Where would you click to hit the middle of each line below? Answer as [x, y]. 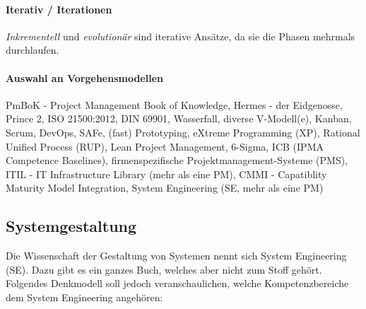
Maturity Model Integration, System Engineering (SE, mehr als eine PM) [165, 188]
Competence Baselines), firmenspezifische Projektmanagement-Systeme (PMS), [177, 160]
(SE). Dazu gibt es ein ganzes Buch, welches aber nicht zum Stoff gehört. [164, 269]
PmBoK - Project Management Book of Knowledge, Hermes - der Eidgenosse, [174, 104]
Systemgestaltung [71, 226]
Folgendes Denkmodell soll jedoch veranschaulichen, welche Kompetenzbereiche [177, 283]
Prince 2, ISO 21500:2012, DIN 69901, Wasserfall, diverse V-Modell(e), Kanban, [179, 118]
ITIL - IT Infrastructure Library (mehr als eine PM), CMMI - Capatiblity [166, 174]
